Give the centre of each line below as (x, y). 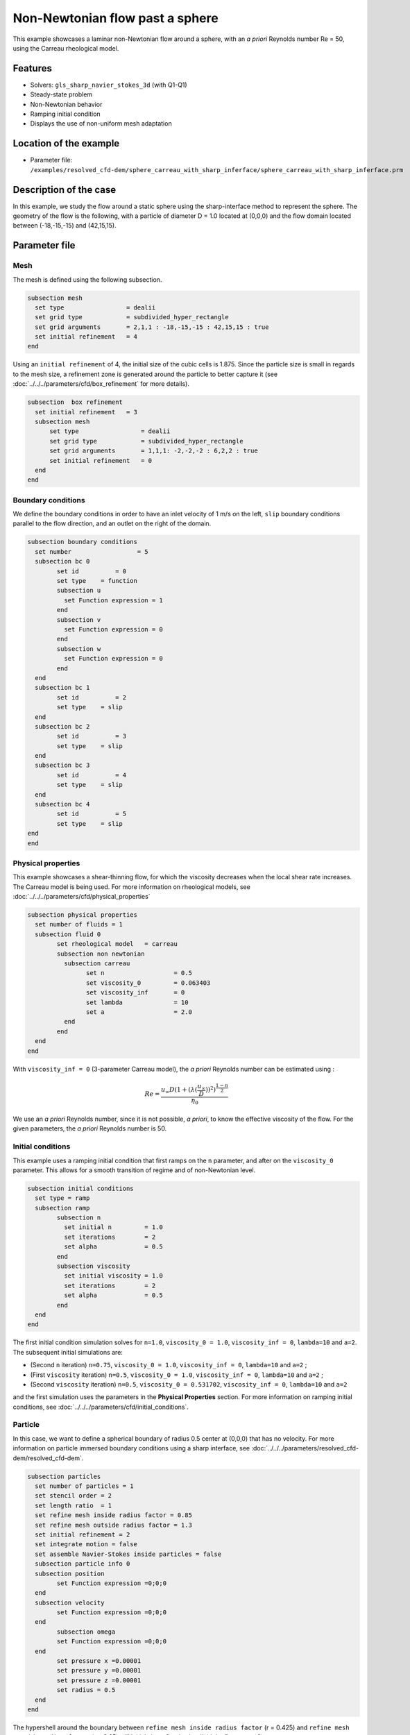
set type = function (97, 581)
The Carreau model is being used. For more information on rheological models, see (132, 887)
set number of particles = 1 (85, 1486)
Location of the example (66, 143)
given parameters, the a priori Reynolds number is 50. (90, 1128)
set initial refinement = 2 (83, 1534)
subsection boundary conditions (83, 542)
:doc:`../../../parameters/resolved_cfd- (305, 1448)
